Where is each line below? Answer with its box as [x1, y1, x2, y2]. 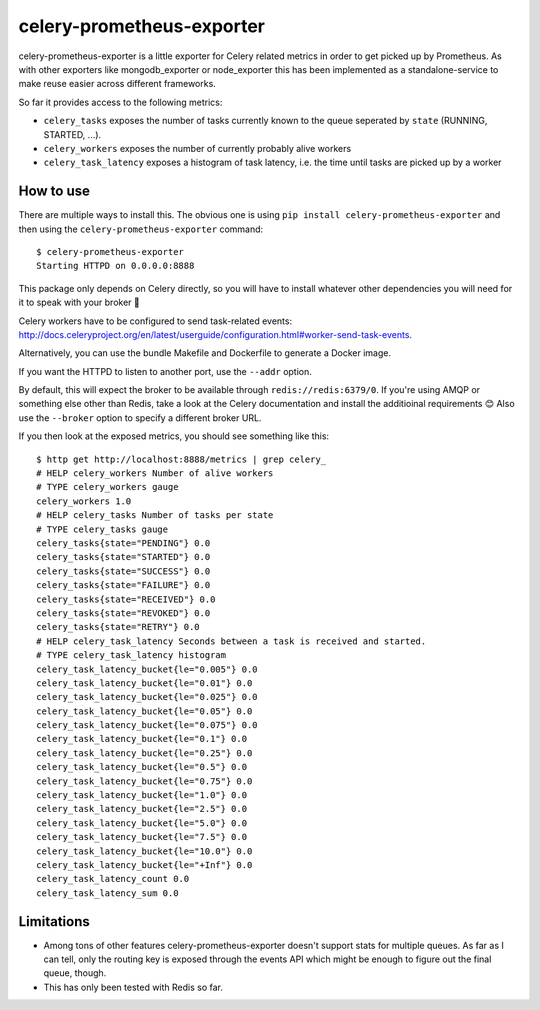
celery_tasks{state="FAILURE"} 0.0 [36, 580, 211, 591]
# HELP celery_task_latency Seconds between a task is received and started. [36, 635, 427, 647]
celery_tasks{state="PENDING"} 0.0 [36, 538, 211, 549]
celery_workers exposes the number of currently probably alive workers [43, 142, 352, 154]
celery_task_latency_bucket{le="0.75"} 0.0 [36, 775, 253, 787]
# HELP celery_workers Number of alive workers [36, 468, 274, 479]
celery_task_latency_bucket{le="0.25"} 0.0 [36, 747, 253, 759]
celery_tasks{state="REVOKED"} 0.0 [36, 607, 211, 619]
